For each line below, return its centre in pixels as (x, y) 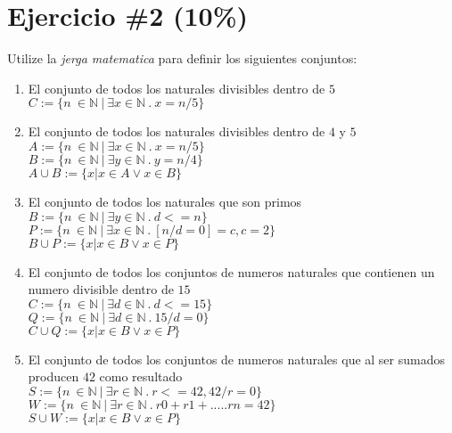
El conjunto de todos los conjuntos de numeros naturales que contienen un (231, 271)
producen (53, 376)
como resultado (141, 376)
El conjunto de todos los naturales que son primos (165, 201)
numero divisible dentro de (101, 289)
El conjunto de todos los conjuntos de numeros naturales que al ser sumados (236, 359)
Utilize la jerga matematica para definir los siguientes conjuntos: (182, 58)
